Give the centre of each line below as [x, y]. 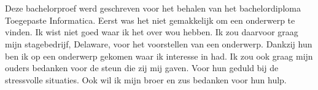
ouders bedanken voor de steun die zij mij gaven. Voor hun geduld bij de [142, 68]
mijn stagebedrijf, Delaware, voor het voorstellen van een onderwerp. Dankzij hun [159, 43]
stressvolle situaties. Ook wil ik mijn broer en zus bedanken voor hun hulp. [146, 79]
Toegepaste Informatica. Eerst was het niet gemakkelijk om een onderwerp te [150, 20]
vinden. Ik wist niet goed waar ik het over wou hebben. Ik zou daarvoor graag [152, 32]
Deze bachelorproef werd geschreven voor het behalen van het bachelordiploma [153, 8]
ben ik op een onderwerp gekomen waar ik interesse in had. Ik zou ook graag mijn [159, 56]
